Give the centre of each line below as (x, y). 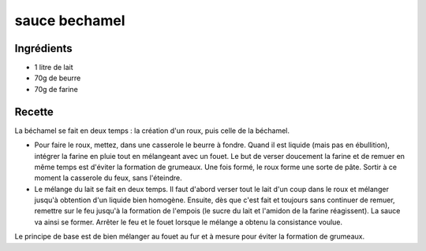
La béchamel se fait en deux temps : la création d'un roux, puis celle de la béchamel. (152, 131)
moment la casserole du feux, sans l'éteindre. (108, 178)
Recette (34, 111)
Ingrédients (43, 48)
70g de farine (56, 89)
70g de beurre (58, 78)
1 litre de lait (54, 68)
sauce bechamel (70, 20)
